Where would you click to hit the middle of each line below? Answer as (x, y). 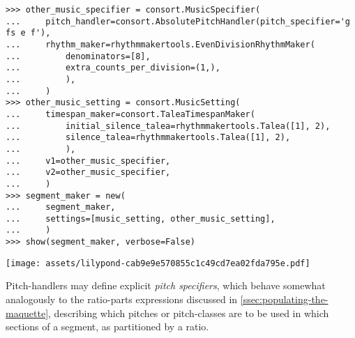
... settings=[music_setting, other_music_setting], (141, 218)
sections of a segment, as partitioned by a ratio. (107, 327)
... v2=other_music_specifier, (88, 172)
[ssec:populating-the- (284, 299)
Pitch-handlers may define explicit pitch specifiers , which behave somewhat (166, 285)
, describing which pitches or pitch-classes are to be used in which (189, 313)
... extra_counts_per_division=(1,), (113, 68)
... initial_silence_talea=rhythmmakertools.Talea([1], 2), (168, 126)
